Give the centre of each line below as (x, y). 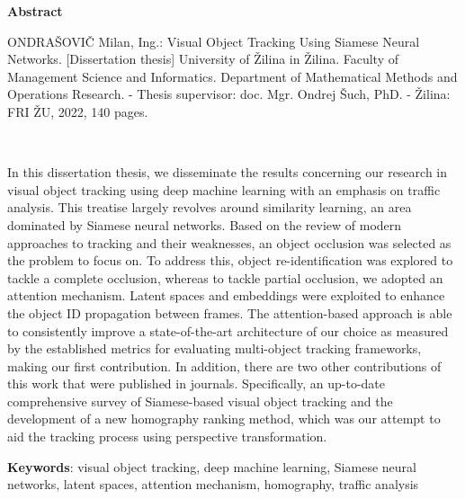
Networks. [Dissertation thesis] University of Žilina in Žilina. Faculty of (203, 59)
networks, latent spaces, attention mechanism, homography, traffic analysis (213, 484)
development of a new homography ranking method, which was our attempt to (224, 419)
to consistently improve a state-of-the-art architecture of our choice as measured (228, 330)
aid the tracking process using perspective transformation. (167, 437)
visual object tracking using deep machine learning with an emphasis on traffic (224, 189)
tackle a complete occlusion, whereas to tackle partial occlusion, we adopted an (225, 277)
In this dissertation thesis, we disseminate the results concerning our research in (228, 172)
